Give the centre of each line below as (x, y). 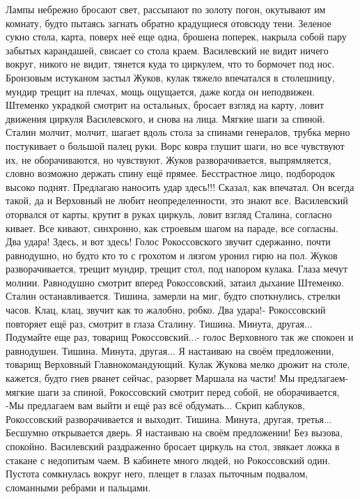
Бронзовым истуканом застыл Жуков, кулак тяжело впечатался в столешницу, (170, 77)
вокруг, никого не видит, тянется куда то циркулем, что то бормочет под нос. (170, 64)
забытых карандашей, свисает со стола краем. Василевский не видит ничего (167, 50)
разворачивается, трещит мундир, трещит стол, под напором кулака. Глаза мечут (177, 269)
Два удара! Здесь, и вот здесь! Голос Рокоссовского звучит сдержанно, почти (168, 241)
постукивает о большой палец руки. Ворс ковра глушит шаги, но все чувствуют (175, 145)
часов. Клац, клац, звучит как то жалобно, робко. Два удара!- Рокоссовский (166, 310)
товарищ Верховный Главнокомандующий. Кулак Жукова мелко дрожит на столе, (178, 364)
